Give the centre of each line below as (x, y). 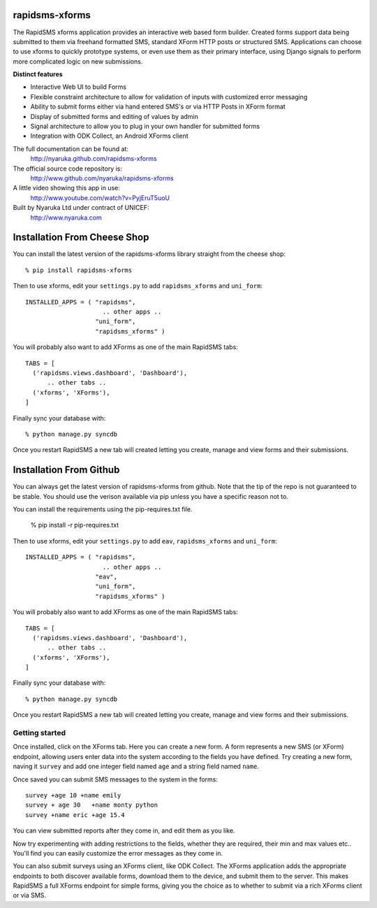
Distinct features (38, 74)
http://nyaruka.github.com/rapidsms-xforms (94, 159)
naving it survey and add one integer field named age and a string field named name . (136, 767)
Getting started (39, 733)
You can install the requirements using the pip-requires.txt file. (103, 509)
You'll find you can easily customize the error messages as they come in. (118, 853)
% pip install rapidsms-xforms (79, 270)
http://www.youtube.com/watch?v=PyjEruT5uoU (100, 198)
